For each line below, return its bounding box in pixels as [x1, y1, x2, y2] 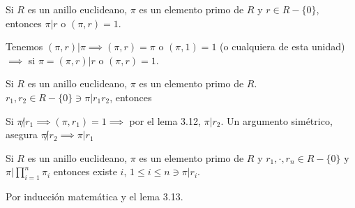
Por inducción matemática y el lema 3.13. [6, 189, 183, 204]
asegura [6, 127, 38, 142]
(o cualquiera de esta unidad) [220, 39, 345, 54]
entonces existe [53, 164, 117, 179]
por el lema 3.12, [129, 113, 201, 128]
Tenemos [6, 39, 43, 54]
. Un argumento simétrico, [220, 113, 333, 128]
